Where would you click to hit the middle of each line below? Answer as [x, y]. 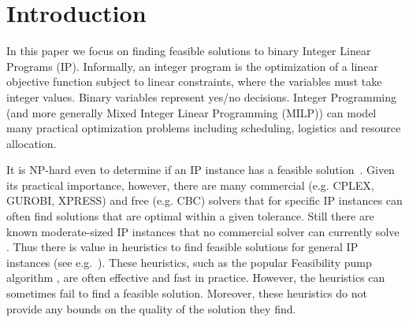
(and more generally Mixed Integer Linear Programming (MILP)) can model [191, 112]
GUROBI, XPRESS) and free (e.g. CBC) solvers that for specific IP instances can [204, 200]
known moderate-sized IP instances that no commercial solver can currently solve [203, 231]
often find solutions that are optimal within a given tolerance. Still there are [190, 216]
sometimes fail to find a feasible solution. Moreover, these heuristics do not [187, 293]
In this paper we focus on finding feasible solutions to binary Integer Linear [189, 51]
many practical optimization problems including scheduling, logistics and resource [204, 128]
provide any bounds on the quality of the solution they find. [151, 308]
